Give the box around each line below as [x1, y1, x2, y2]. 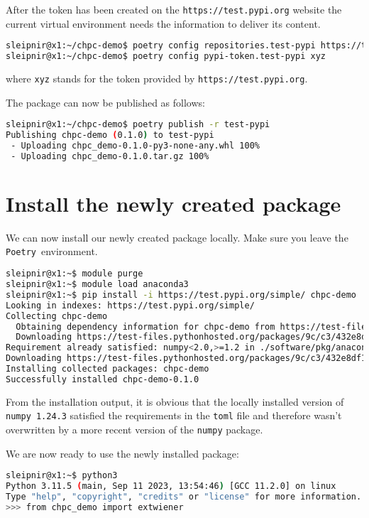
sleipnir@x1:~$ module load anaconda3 [6, 279, 189, 289]
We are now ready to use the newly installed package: [6, 446, 239, 460]
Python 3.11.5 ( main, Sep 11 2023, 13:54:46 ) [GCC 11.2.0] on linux [6, 481, 336, 492]
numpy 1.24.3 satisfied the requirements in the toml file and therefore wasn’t [6, 408, 342, 423]
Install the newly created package [6, 188, 341, 217]
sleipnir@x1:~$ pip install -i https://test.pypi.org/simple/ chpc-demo [6, 289, 356, 300]
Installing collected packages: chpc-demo [6, 364, 209, 374]
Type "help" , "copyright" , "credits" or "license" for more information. [6, 492, 362, 502]
